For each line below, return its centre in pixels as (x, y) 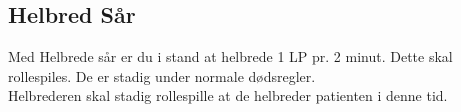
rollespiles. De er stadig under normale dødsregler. (162, 75)
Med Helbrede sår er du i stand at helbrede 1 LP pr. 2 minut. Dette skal (230, 56)
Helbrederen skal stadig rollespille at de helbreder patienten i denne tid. (228, 95)
